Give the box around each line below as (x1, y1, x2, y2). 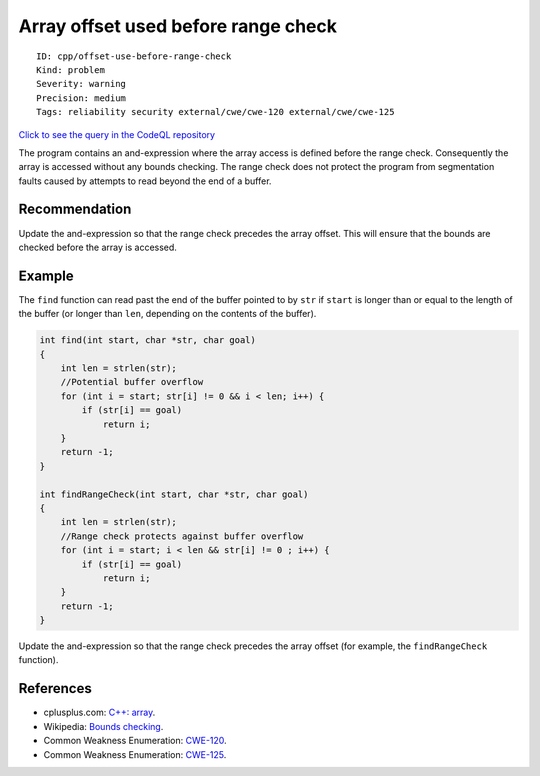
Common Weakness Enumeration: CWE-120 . (43, 735, 227, 747)
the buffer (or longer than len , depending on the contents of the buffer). (18, 308, 317, 320)
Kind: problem (36, 64, 105, 75)
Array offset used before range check (18, 15, 337, 37)
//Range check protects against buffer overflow (60, 530, 304, 542)
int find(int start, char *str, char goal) (39, 335, 257, 346)
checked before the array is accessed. (18, 241, 177, 253)
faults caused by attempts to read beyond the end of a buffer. (18, 175, 272, 187)
